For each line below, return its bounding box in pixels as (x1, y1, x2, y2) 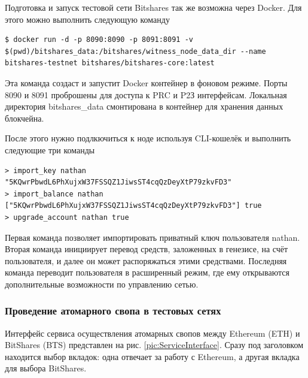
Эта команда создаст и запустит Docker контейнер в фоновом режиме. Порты (5, 76, 288, 89)
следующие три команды (5, 143, 95, 156)
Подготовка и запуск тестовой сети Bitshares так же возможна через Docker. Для (5, 1, 302, 13)
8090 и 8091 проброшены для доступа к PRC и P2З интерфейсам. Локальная (5, 88, 287, 101)
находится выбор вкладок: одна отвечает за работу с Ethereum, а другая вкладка (5, 350, 300, 362)
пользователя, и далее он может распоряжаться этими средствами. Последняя (5, 254, 287, 267)
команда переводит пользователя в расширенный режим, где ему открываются (5, 266, 289, 279)
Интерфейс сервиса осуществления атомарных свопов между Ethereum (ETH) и (5, 326, 300, 339)
